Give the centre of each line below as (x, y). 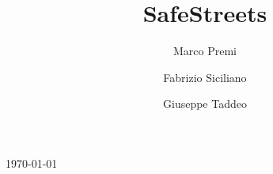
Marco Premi (205, 51)
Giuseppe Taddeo (205, 104)
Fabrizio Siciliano (205, 77)
